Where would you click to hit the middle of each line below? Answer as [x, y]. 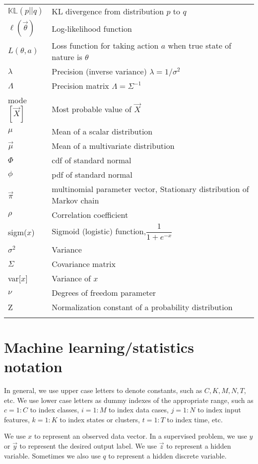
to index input [219, 410]
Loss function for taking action [105, 45]
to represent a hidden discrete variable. [167, 455]
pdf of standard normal [92, 174]
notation [33, 366]
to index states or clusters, [100, 419]
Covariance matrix [84, 264]
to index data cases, [138, 410]
